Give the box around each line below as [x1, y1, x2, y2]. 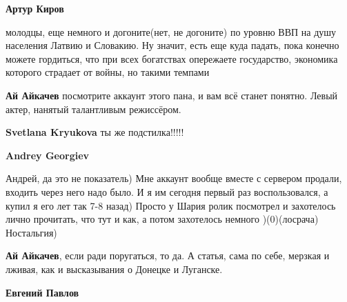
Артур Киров [6, 1, 64, 15]
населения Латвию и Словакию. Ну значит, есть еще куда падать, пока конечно [6, 38, 339, 52]
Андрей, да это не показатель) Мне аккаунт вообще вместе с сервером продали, [6, 171, 342, 185]
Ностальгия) [6, 225, 57, 239]
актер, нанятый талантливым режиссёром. [6, 101, 181, 116]
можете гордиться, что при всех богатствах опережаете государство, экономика [6, 51, 338, 66]
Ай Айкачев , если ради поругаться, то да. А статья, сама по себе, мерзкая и [6, 248, 330, 263]
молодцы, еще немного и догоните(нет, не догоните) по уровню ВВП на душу [6, 24, 337, 39]
